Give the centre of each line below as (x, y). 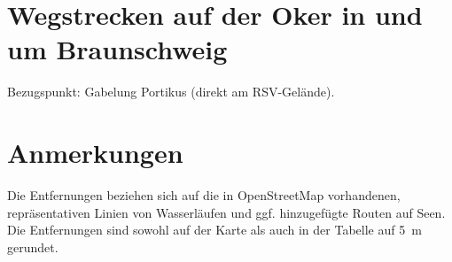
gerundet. (33, 247)
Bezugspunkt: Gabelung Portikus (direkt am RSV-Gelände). (171, 92)
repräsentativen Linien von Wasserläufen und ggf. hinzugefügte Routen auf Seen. (226, 212)
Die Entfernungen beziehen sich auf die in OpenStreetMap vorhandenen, (204, 195)
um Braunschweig (117, 49)
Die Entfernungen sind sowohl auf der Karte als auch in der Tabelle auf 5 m (214, 230)
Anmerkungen (95, 153)
